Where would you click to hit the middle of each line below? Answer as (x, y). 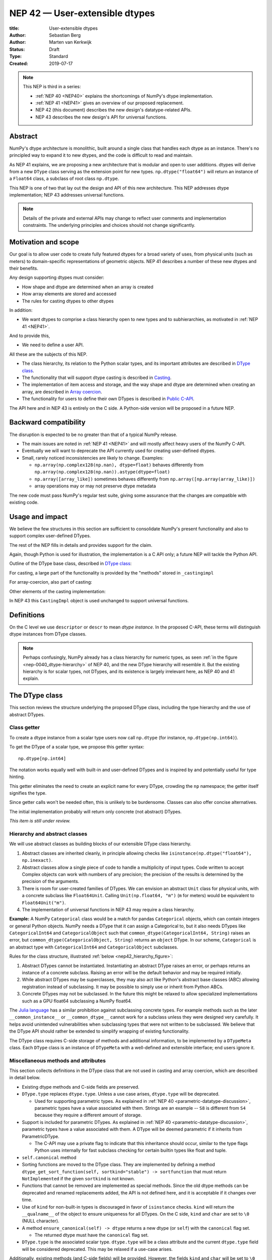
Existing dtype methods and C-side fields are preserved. (81, 1087)
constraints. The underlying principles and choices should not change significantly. (109, 225)
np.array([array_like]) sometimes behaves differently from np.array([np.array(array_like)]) (145, 479)
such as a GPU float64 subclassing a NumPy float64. (77, 1001)
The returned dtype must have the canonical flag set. (92, 1235)
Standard (58, 56)
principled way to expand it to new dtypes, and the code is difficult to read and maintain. (101, 155)
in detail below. (25, 1078)
